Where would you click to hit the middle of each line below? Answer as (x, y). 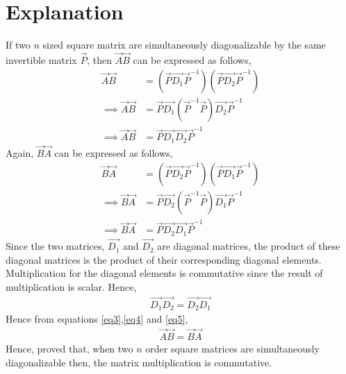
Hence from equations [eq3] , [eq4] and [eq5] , (97, 319)
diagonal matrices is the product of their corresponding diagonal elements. (164, 259)
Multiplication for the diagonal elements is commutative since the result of (164, 273)
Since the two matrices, (55, 246)
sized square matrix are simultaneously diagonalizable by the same (184, 45)
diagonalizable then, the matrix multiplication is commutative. (139, 362)
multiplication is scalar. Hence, (71, 286)
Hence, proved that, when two (69, 349)
